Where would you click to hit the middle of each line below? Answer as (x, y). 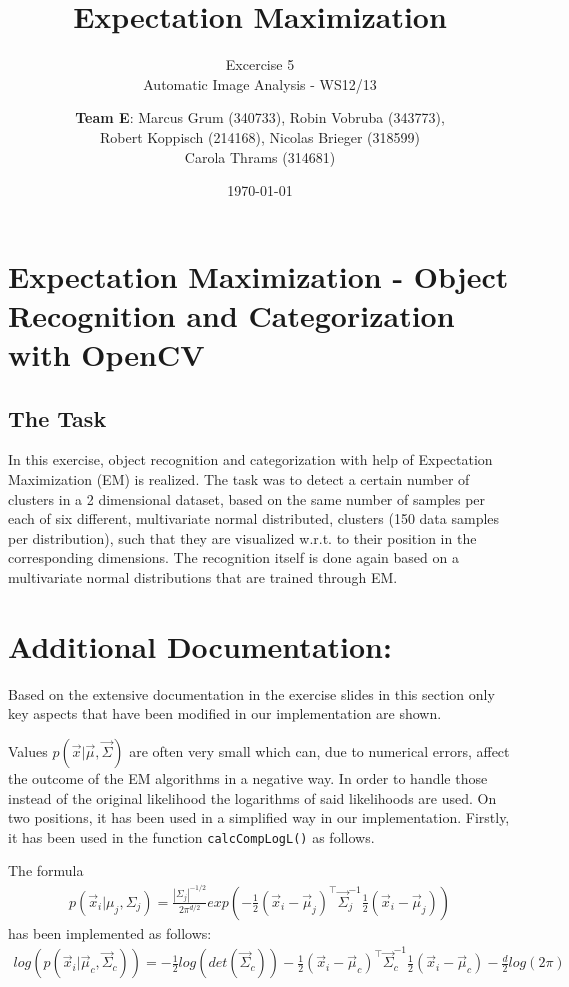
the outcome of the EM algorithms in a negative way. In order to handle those (248, 777)
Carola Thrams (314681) (260, 156)
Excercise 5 (260, 64)
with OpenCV (106, 354)
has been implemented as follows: (110, 932)
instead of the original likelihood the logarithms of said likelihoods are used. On (252, 797)
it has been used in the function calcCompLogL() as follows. (191, 836)
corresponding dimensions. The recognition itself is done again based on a (233, 557)
